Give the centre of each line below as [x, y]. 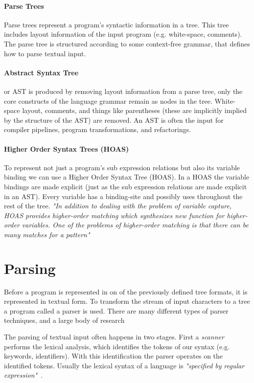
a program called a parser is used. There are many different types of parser [116, 310]
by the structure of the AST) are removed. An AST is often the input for [114, 120]
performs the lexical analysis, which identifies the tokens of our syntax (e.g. [117, 346]
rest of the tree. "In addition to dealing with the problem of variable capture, [118, 206]
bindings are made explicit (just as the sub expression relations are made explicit [126, 186]
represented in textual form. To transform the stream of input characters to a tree [127, 301]
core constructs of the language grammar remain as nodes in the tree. [108, 101]
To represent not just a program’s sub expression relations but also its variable [122, 167]
